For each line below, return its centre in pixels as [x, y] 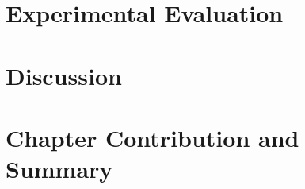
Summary [59, 169]
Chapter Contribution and [152, 137]
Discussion [64, 75]
